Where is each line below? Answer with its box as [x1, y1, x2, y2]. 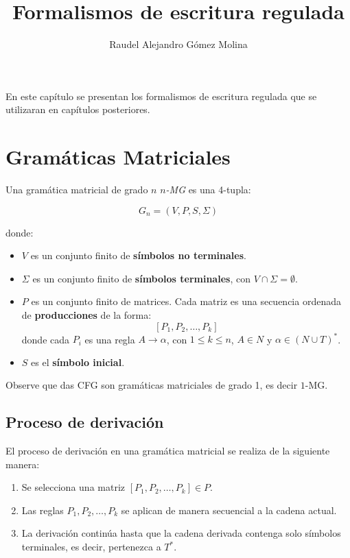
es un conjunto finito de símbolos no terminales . [30, 248, 246, 263]
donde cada [21, 332, 70, 346]
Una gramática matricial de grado [5, 182, 148, 197]
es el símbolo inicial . [31, 354, 125, 369]
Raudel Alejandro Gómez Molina [109, 37, 248, 51]
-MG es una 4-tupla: [165, 182, 251, 197]
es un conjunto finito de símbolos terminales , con [32, 271, 250, 285]
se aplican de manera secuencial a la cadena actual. [121, 502, 337, 517]
